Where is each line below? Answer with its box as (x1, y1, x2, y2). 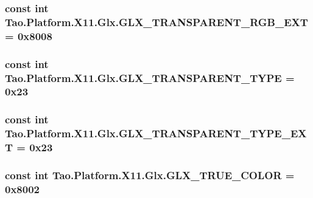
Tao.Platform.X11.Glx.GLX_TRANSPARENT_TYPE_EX (5, 126, 307, 141)
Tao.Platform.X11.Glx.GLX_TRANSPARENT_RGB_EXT (5, 14, 308, 29)
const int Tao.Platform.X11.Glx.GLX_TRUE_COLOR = (5, 167, 295, 182)
